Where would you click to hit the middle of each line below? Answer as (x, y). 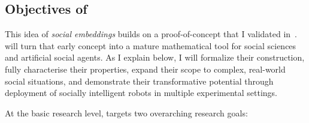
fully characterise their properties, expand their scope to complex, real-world (145, 69)
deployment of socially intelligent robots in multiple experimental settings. (141, 93)
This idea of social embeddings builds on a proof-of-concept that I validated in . (151, 34)
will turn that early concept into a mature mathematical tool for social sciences (151, 45)
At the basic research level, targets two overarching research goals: (126, 112)
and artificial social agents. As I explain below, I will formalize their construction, (155, 57)
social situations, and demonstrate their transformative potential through (139, 81)
